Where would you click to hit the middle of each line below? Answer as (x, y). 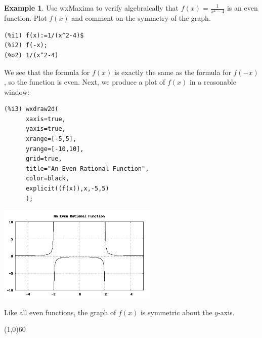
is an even (242, 8)
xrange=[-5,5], (51, 139)
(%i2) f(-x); (26, 45)
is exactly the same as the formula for (173, 72)
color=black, (47, 179)
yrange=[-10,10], (55, 149)
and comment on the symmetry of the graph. (141, 18)
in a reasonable (213, 82)
